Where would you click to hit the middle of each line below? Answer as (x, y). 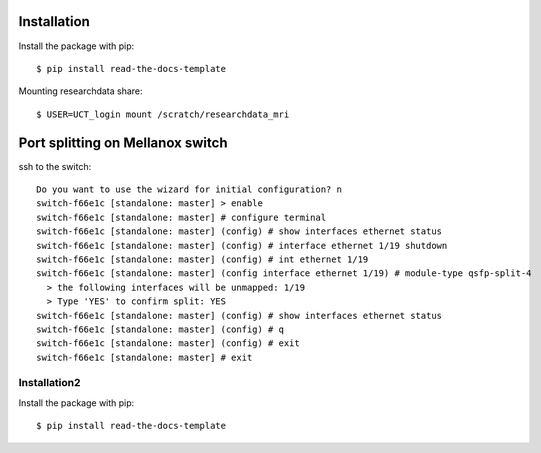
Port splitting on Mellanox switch (123, 142)
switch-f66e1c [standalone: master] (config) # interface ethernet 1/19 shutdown (242, 245)
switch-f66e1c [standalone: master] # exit (144, 357)
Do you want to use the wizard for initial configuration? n (189, 189)
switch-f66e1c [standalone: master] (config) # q (160, 329)
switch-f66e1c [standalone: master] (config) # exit (168, 343)
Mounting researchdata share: (81, 91)
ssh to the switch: (55, 166)
